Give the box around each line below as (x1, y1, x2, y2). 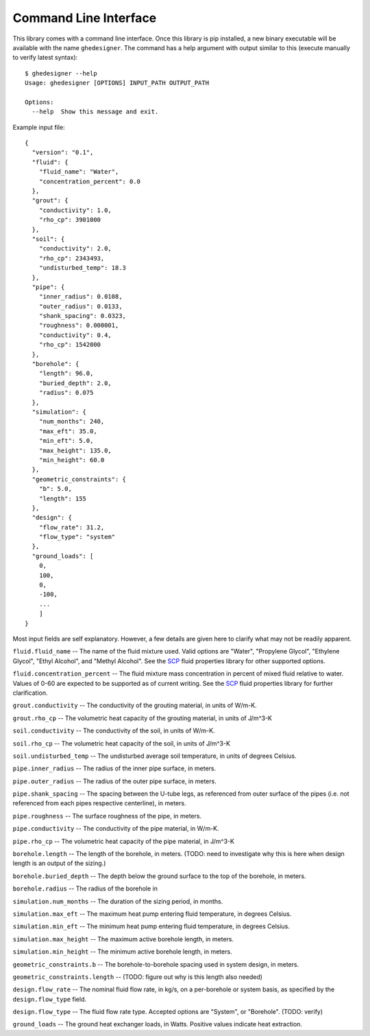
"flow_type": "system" (38, 533, 116, 541)
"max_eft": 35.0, (38, 427, 97, 435)
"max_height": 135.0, (38, 446, 112, 454)
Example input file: (12, 123, 65, 131)
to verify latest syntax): (12, 54, 78, 62)
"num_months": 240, (38, 417, 105, 426)
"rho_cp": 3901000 (38, 216, 101, 224)
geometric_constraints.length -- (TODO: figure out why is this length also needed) (12, 972, 263, 981)
